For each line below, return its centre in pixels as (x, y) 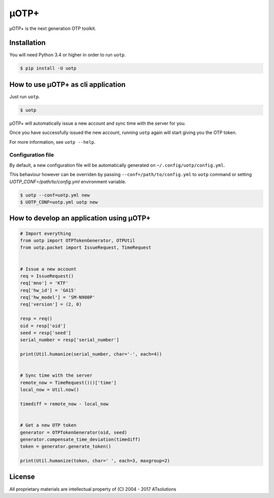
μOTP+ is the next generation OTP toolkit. (53, 28)
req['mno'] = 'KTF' (44, 283)
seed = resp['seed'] (45, 333)
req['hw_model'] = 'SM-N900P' (58, 297)
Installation (27, 43)
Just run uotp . (25, 96)
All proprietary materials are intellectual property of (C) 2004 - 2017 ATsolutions (93, 489)
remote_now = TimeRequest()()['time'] (68, 383)
